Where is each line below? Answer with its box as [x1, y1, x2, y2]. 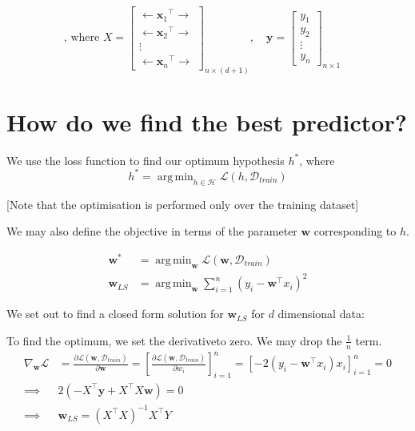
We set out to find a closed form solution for [6, 305, 224, 322]
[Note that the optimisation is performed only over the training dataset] [6, 195, 359, 212]
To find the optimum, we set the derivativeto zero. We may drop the [6, 332, 342, 348]
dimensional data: [277, 305, 365, 322]
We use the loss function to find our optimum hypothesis [6, 151, 285, 168]
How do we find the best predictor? [6, 105, 407, 138]
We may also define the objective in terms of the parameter [6, 223, 297, 240]
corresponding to [313, 223, 397, 240]
